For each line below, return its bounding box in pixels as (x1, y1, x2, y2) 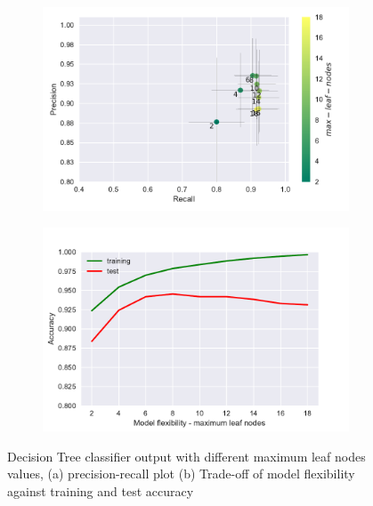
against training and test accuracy (7, 482, 194, 501)
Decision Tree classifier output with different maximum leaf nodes (7, 446, 366, 465)
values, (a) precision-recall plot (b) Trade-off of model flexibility (7, 464, 355, 483)
